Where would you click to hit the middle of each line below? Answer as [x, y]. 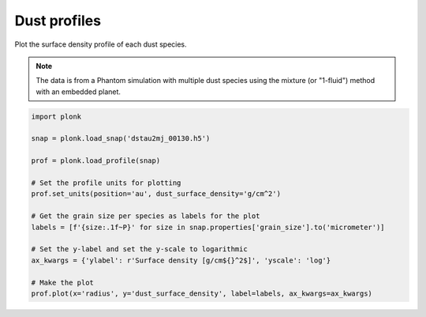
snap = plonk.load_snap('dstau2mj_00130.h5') [121, 139]
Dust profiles [58, 21]
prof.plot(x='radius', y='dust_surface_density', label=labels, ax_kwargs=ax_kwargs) [202, 293]
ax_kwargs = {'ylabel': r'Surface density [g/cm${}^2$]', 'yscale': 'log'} [181, 260]
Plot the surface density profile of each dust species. [101, 44]
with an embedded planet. [78, 92]
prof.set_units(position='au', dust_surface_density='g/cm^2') [156, 194]
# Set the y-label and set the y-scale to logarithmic [139, 249]
